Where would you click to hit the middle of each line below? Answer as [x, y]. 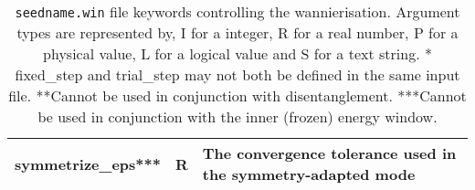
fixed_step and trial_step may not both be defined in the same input [237, 74]
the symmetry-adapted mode [309, 174]
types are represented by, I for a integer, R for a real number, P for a [237, 32]
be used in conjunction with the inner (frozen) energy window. [237, 116]
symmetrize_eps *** [88, 164]
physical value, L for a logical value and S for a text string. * [237, 53]
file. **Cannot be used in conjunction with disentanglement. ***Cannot [237, 95]
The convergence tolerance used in [329, 153]
